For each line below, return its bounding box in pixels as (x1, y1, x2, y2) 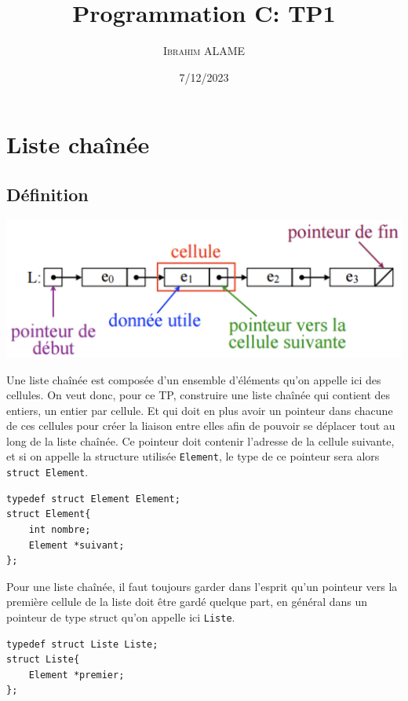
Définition (6, 182, 89, 206)
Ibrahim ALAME (162, 42, 246, 59)
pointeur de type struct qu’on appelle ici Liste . (6, 608, 235, 625)
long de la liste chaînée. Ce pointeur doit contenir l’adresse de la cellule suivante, (6, 432, 395, 449)
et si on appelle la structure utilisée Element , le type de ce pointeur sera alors (6, 448, 380, 464)
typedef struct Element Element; (6, 493, 180, 505)
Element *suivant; (28, 539, 125, 551)
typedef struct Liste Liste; (6, 638, 158, 650)
